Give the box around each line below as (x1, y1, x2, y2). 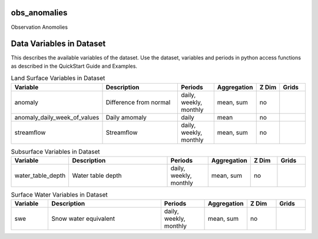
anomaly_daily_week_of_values (14, 113, 100, 121)
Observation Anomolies (11, 24, 68, 31)
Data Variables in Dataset (11, 39, 106, 49)
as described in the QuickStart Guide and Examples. (11, 62, 138, 69)
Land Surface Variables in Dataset (11, 74, 105, 82)
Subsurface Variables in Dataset (11, 147, 100, 155)
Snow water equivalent (51, 215, 115, 223)
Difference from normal (105, 98, 171, 106)
